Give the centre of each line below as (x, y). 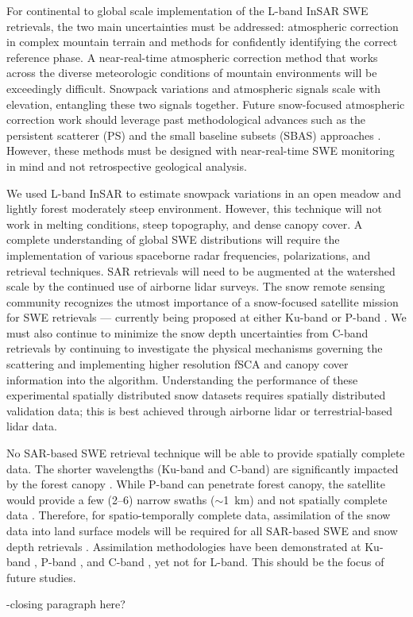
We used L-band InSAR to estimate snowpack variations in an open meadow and (204, 193)
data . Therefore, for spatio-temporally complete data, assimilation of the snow (199, 515)
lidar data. (32, 426)
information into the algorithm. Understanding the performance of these (182, 379)
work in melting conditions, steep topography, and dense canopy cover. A (185, 224)
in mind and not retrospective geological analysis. (127, 166)
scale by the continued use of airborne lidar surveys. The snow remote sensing (196, 286)
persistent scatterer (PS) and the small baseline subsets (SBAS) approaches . (194, 135)
